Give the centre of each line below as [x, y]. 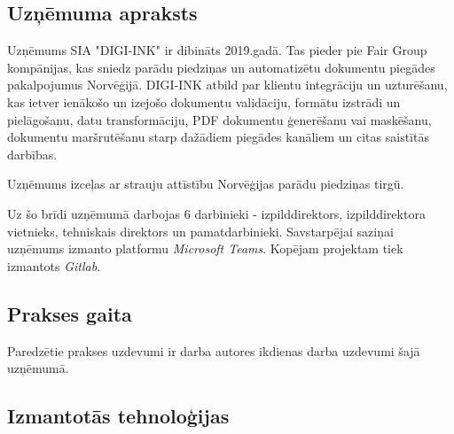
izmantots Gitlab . [54, 265]
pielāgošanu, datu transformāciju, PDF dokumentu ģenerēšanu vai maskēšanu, [219, 119]
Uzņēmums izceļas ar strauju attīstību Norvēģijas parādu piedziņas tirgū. [206, 184]
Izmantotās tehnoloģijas [118, 416]
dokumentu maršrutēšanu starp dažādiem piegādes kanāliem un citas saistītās [218, 137]
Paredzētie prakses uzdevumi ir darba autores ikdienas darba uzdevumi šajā [214, 350]
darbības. [32, 154]
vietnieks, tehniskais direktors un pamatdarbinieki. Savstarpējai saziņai [200, 231]
